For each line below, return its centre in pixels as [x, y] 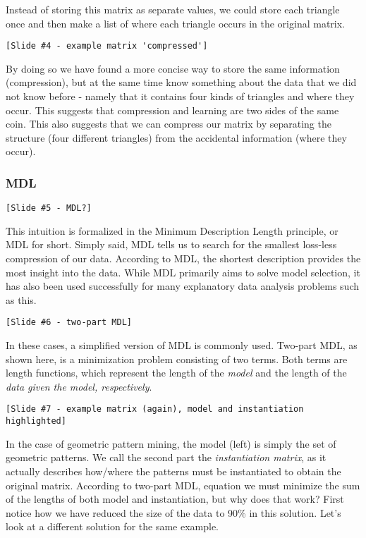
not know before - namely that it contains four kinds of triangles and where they [180, 96]
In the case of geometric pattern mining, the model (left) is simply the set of [171, 443]
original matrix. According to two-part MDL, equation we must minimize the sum [183, 485]
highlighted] [36, 421]
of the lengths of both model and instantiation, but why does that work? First [175, 499]
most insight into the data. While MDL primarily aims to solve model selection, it [183, 272]
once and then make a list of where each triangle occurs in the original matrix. [175, 23]
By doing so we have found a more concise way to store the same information [173, 68]
